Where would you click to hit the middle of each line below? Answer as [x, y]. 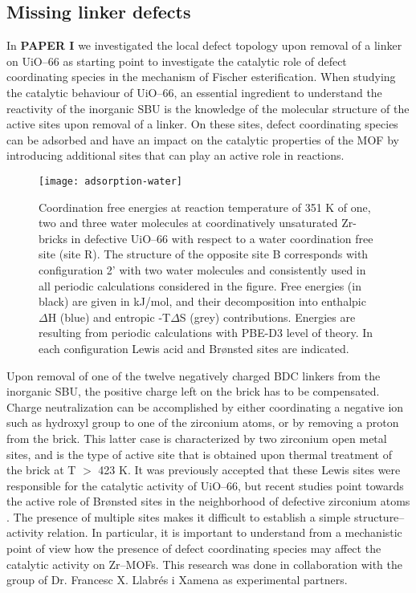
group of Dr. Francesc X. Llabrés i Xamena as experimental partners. [177, 580]
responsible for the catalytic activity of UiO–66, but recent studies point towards [205, 485]
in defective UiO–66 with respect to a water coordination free [222, 238]
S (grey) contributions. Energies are [267, 317]
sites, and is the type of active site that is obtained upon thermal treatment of [199, 454]
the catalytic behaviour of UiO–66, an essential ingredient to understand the [194, 92]
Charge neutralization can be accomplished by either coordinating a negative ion [205, 406]
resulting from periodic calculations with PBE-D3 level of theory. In [206, 333]
